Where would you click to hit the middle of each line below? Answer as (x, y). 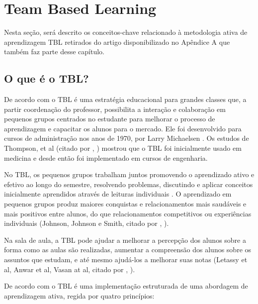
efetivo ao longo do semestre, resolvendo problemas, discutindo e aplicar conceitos (129, 184)
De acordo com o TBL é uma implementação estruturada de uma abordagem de (126, 286)
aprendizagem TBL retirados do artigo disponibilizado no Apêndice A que (117, 42)
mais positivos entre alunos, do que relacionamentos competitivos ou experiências (128, 213)
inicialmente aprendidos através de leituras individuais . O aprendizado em (118, 194)
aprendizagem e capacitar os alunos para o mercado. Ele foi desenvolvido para (123, 128)
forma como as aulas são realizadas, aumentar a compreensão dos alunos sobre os (128, 250)
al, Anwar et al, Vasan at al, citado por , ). (70, 269)
